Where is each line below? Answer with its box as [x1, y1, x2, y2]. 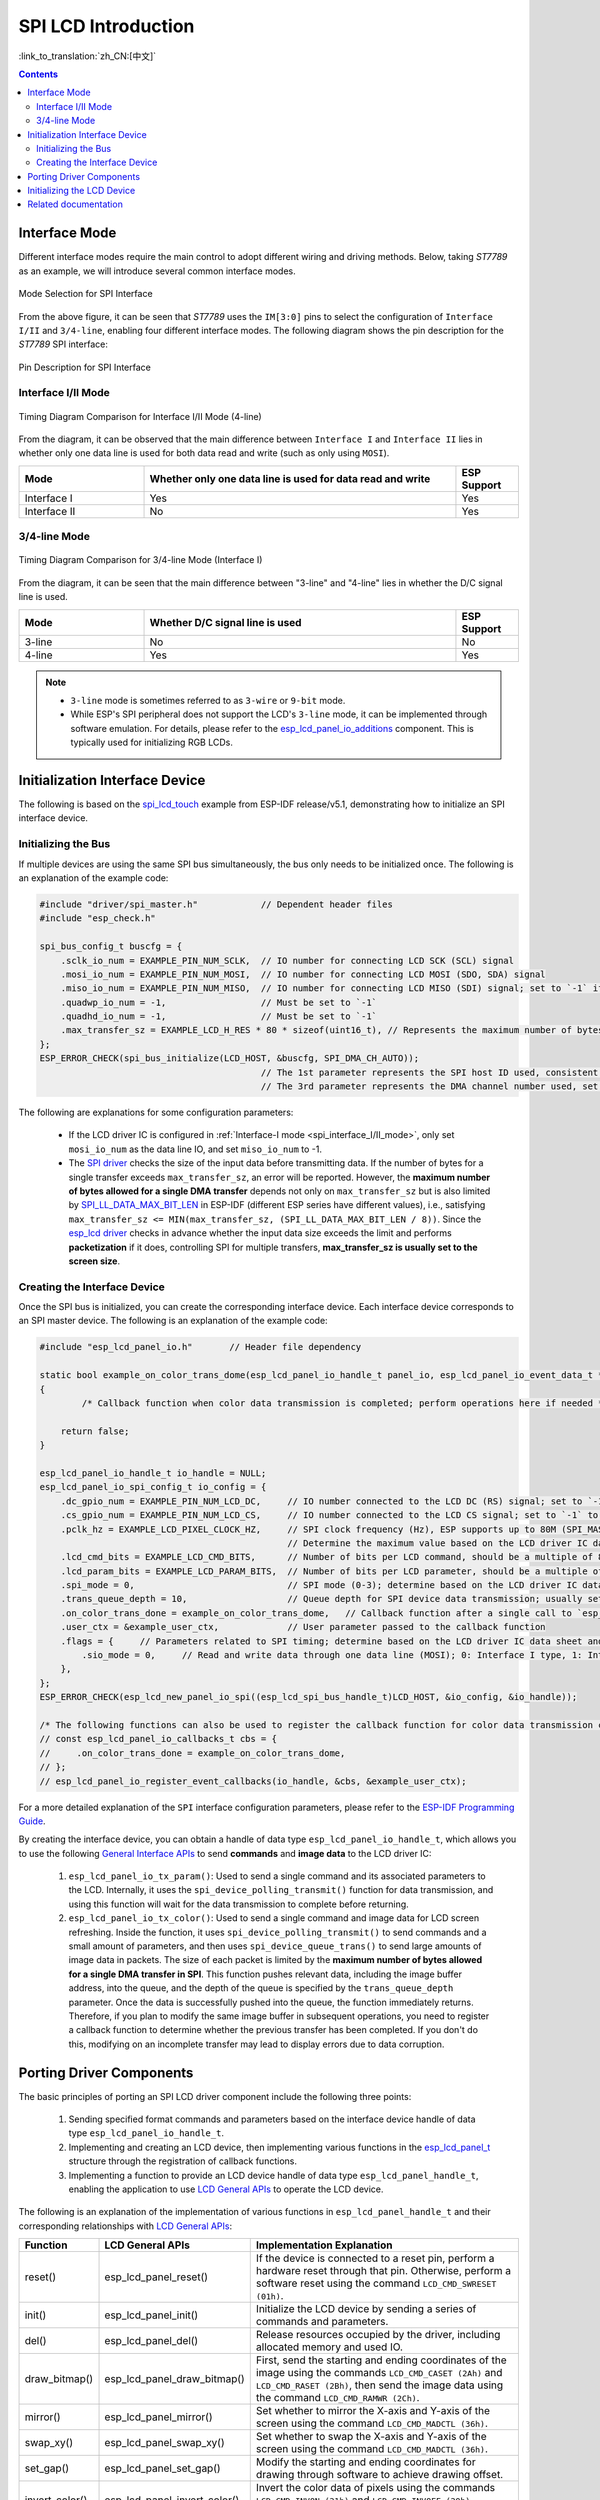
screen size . [68, 1255, 120, 1267]
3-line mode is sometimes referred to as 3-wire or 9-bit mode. [70, 694, 346, 706]
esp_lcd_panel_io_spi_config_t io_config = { [39, 1481, 267, 1493]
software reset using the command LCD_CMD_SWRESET [255, 2276, 497, 2290]
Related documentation [27, 198, 124, 210]
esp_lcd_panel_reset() [104, 2270, 209, 2284]
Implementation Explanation [255, 2238, 393, 2252]
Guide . [18, 1815, 46, 1827]
